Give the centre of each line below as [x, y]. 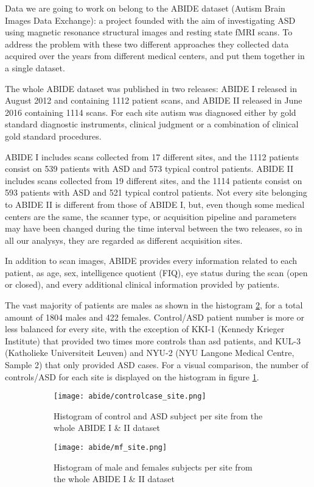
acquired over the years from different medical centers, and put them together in [155, 56]
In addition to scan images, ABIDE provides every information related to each [151, 261]
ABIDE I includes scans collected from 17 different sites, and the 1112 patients [152, 156]
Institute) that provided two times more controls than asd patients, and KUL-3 [153, 340]
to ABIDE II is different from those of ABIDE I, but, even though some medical [155, 204]
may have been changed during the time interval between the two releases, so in [154, 228]
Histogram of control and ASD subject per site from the [158, 415]
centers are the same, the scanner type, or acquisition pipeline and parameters [151, 216]
